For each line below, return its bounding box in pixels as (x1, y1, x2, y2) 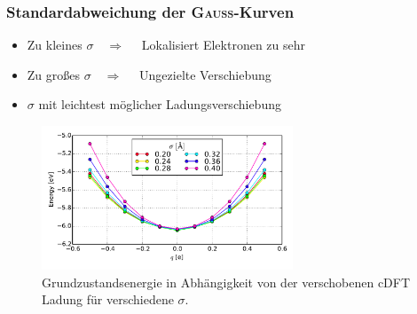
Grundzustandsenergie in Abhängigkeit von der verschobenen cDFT (42, 272, 411, 291)
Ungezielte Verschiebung (139, 65, 271, 83)
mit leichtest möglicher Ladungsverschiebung (38, 95, 281, 114)
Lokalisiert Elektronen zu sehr (141, 35, 305, 54)
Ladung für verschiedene (42, 290, 174, 309)
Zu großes (27, 65, 81, 83)
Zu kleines (27, 35, 83, 54)
